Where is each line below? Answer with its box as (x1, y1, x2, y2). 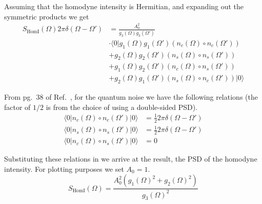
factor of (4, 101, 31, 112)
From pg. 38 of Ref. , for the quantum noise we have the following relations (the (4, 92, 258, 102)
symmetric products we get (4, 11, 89, 21)
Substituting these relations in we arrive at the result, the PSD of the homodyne (4, 153, 257, 164)
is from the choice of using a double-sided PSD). (46, 101, 198, 112)
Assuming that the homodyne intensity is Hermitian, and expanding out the (4, 1, 244, 11)
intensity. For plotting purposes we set (4, 163, 124, 174)
